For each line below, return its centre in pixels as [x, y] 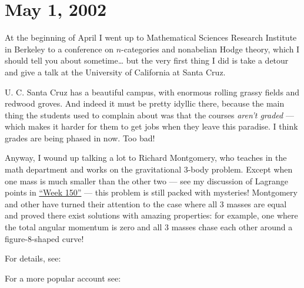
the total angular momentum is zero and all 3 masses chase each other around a [149, 227]
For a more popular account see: [63, 278]
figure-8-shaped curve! [44, 238]
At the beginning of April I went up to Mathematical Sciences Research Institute [151, 37]
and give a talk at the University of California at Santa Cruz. [115, 72]
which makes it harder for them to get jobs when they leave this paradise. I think [151, 126]
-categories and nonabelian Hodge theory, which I [211, 49]
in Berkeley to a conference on [59, 49]
